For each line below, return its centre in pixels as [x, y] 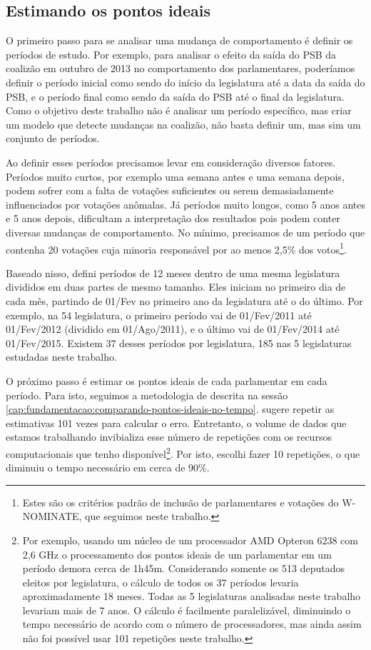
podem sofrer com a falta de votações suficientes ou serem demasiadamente [170, 190]
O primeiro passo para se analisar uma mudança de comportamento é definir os [179, 40]
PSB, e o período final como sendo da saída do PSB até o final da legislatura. [175, 96]
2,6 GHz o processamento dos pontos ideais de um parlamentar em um [177, 554]
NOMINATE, [52, 516]
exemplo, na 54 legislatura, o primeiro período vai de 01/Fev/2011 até [159, 315]
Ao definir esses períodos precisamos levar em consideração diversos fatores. [171, 162]
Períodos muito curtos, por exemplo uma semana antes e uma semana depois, [175, 176]
